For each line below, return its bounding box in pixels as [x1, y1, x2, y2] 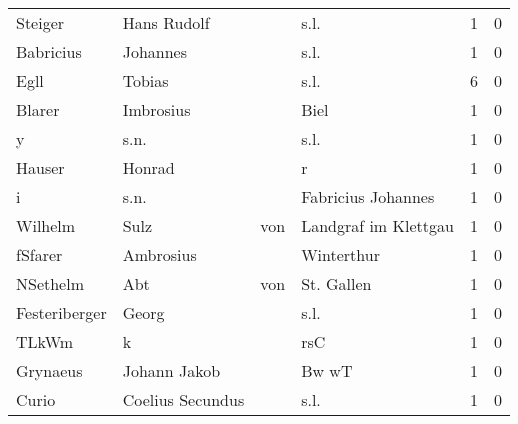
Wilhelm [16, 214, 76, 237]
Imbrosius [122, 98, 191, 121]
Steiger [16, 11, 65, 34]
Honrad [122, 156, 175, 179]
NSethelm [16, 272, 85, 295]
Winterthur [301, 243, 380, 266]
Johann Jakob [122, 359, 221, 382]
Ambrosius [122, 243, 197, 266]
